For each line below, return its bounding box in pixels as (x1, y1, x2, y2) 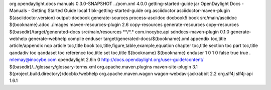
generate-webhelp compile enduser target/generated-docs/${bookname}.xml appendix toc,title (28, 35, 226, 41)
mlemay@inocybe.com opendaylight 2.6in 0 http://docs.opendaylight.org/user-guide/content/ (9, 56, 204, 62)
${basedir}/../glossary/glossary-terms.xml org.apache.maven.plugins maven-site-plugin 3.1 (9, 63, 198, 69)
